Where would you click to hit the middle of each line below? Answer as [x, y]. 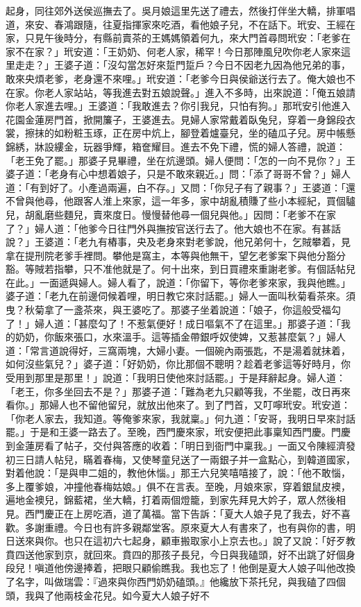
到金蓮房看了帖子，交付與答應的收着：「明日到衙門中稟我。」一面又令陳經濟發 [180, 445]
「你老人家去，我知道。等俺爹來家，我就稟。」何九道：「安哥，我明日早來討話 [180, 418]
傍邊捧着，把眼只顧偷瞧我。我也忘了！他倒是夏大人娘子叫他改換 [209, 568]
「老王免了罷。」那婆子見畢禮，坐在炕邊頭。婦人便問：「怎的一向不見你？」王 [180, 160]
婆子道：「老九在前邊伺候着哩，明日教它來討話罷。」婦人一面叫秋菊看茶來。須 [180, 296]
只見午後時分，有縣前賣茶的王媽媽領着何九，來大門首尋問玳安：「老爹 [183, 38]
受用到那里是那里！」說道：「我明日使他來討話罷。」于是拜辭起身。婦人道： [176, 378]
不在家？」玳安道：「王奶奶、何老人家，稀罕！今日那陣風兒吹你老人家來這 [183, 51]
